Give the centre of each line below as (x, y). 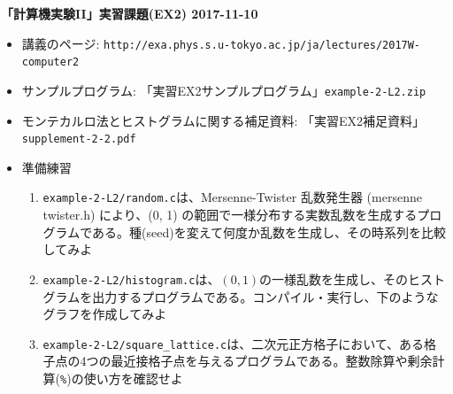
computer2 (50, 62)
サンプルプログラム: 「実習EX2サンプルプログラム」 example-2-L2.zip (224, 90)
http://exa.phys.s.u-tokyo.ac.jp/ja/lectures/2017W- (262, 45)
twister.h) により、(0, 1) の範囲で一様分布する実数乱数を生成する (230, 215)
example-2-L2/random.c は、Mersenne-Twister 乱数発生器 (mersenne (232, 197)
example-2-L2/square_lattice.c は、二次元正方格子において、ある (234, 343)
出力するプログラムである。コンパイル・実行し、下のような (265, 296)
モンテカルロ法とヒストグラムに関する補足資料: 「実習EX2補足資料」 (223, 120)
